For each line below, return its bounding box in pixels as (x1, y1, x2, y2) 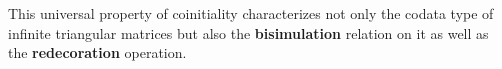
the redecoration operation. (8, 42, 187, 63)
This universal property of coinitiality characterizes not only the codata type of (8, 3, 494, 23)
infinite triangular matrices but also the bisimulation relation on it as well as (8, 22, 489, 43)
